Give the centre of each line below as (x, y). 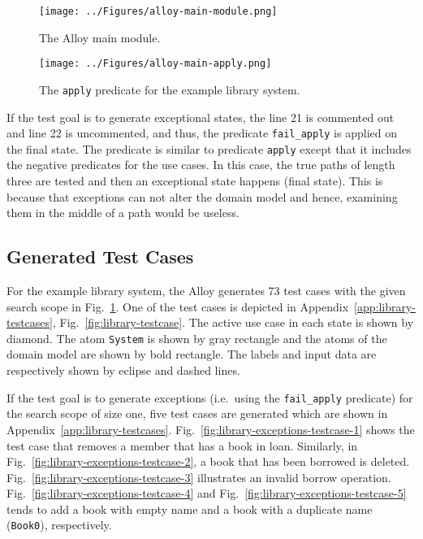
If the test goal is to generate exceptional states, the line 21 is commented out (201, 117)
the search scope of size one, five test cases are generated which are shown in (197, 413)
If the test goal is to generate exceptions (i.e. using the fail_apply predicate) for (210, 397)
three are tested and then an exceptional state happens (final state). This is (195, 181)
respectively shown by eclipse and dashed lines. (123, 370)
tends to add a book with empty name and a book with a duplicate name (190, 509)
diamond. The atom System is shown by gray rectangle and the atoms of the (197, 338)
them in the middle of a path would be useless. (123, 213)
